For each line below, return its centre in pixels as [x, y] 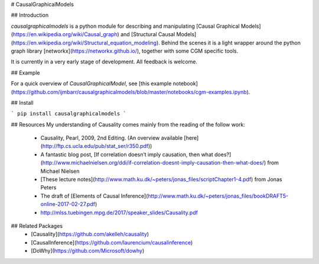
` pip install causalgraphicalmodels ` [69, 114]
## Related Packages [37, 226]
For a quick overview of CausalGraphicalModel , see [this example [91, 83]
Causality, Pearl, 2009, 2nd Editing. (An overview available [112, 138]
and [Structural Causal [148, 34]
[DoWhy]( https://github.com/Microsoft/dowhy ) [88, 251]
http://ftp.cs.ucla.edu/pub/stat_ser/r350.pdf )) [97, 146]
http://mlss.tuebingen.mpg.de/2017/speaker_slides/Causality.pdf [119, 213]
